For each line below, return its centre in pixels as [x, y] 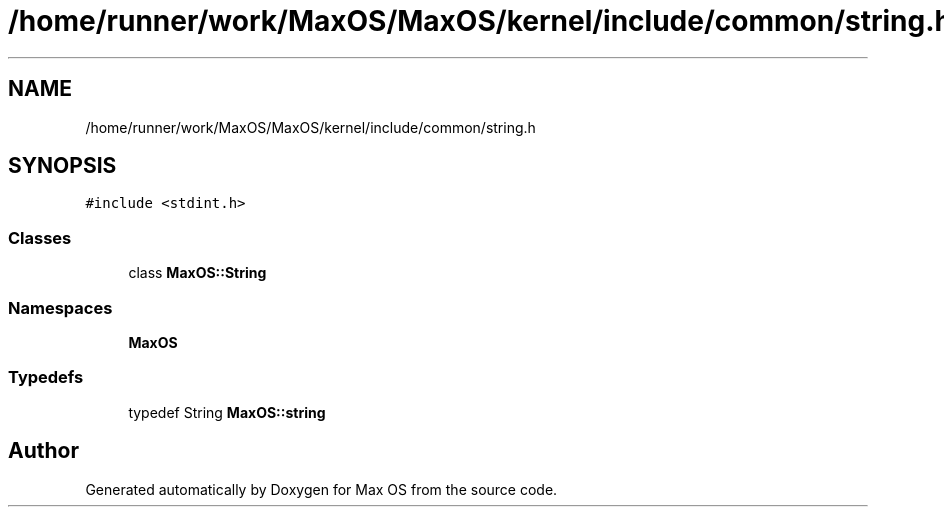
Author [43, 451]
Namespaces [60, 307]
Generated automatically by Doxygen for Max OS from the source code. [321, 489]
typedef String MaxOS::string [227, 412]
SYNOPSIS [62, 166]
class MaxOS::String [197, 273]
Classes [40, 237]
